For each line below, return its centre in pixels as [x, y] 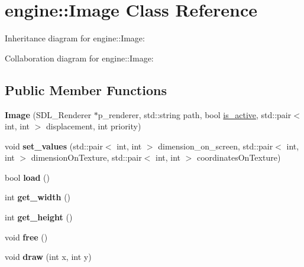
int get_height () [39, 217]
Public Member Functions [86, 89]
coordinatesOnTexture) [239, 157]
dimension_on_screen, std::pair [216, 146]
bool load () [27, 177]
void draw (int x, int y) [48, 257]
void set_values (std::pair [54, 146]
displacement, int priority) [94, 126]
